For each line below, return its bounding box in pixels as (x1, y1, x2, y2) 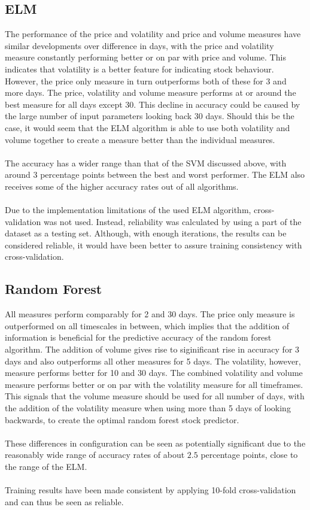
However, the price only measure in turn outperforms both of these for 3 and (5, 74, 287, 87)
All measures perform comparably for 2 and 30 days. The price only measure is (5, 308, 295, 320)
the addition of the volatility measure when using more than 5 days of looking (5, 402, 291, 414)
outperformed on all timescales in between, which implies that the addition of (5, 319, 290, 332)
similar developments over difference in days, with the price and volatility (5, 39, 274, 51)
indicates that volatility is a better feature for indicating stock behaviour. (5, 62, 274, 75)
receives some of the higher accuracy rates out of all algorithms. (5, 180, 239, 192)
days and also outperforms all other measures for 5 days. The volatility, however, (5, 354, 301, 367)
